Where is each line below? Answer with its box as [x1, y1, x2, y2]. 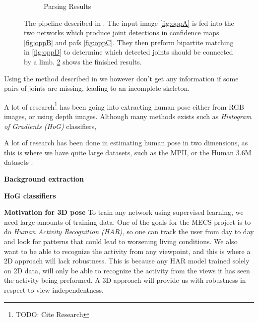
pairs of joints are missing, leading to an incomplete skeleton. [4, 83, 190, 93]
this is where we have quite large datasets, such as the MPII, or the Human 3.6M [4, 147, 252, 157]
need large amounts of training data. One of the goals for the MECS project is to [4, 216, 251, 227]
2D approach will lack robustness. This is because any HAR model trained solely [4, 256, 250, 266]
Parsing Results [44, 1, 91, 11]
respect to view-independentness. [4, 284, 104, 295]
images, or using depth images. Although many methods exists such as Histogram [4, 111, 252, 121]
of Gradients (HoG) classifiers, [4, 121, 97, 131]
